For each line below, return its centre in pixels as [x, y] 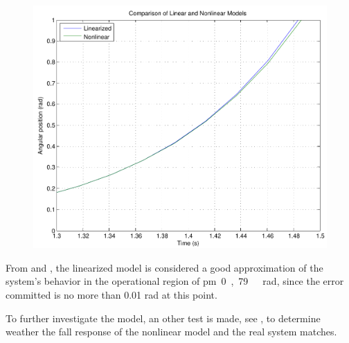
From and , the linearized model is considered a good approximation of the [164, 267]
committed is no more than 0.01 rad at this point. [111, 294]
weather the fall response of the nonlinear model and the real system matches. [171, 332]
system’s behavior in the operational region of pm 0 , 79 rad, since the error [175, 281]
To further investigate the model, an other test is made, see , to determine [163, 318]
